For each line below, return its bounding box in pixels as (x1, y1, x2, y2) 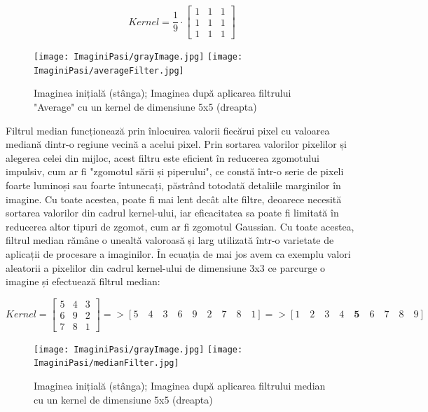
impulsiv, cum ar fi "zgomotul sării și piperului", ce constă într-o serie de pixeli (6, 164, 344, 179)
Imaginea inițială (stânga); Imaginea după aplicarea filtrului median (34, 378, 326, 393)
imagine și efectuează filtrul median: (6, 274, 160, 289)
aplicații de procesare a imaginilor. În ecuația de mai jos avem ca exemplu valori (6, 246, 351, 261)
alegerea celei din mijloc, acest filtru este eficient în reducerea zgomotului (6, 150, 319, 165)
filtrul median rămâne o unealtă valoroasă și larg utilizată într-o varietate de (6, 233, 334, 247)
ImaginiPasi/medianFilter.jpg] (34, 358, 179, 369)
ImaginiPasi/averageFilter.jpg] (34, 65, 184, 76)
